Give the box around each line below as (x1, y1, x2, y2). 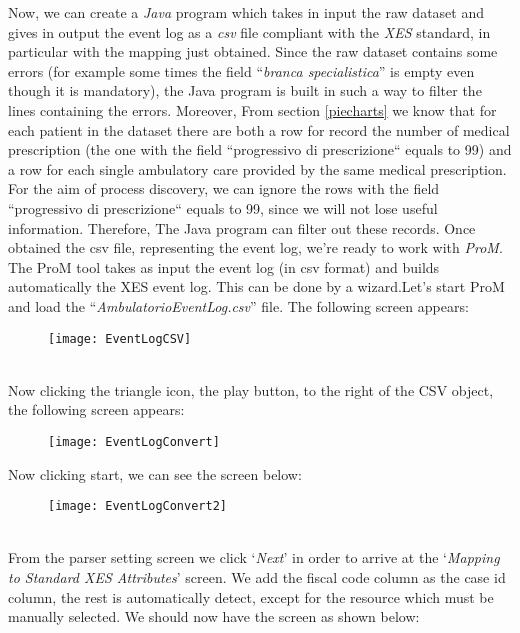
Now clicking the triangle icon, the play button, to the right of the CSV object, (8, 379, 494, 400)
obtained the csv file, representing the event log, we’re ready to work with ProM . (8, 237, 503, 258)
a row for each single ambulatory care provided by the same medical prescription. (8, 158, 507, 179)
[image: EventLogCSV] (48, 331, 192, 346)
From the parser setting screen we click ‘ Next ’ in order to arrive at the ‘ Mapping (8, 547, 500, 568)
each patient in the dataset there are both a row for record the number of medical (8, 119, 510, 140)
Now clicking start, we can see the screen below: (8, 463, 302, 484)
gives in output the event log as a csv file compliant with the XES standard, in (8, 21, 491, 42)
